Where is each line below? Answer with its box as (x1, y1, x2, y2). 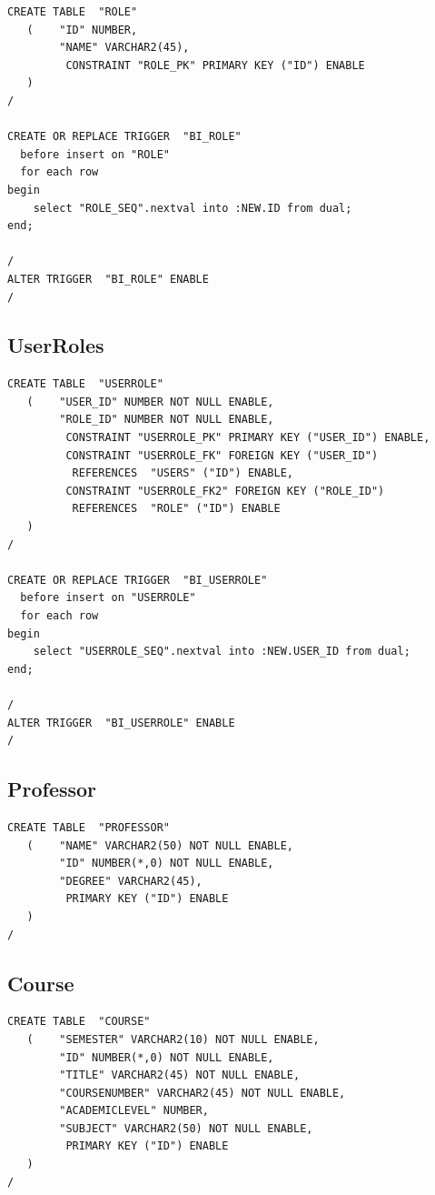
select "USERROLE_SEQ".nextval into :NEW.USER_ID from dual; (33, 645, 410, 658)
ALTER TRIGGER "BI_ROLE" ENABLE (7, 272, 209, 286)
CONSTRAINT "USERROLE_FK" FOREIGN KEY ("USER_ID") (65, 448, 379, 462)
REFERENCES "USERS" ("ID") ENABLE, (72, 467, 293, 480)
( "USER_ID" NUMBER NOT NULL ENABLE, (26, 395, 274, 408)
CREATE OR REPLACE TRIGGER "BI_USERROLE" (7, 573, 268, 587)
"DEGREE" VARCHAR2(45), (59, 874, 203, 888)
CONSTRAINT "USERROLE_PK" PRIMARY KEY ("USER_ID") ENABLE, (65, 431, 430, 445)
